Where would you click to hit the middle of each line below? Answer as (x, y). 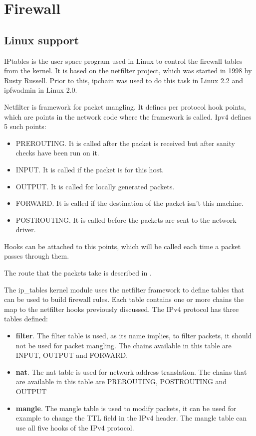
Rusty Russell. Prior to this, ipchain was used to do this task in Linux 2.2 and (124, 80)
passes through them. (37, 256)
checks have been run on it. (57, 153)
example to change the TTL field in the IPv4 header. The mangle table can (131, 418)
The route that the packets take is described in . (78, 273)
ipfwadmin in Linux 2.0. (41, 90)
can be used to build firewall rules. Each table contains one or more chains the (124, 299)
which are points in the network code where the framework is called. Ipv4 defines (128, 116)
